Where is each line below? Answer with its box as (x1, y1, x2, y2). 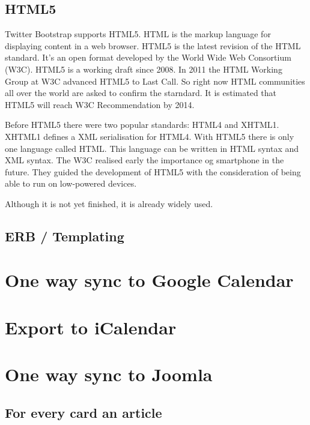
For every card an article (5, 403, 162, 421)
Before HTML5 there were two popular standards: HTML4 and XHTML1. (5, 118, 279, 131)
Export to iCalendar (5, 315, 177, 339)
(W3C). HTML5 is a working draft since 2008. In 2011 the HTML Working (5, 62, 282, 75)
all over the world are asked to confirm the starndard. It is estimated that (5, 86, 277, 99)
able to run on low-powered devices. (5, 177, 137, 190)
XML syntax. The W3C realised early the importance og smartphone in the (5, 154, 284, 166)
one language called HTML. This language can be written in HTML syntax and (5, 142, 299, 154)
